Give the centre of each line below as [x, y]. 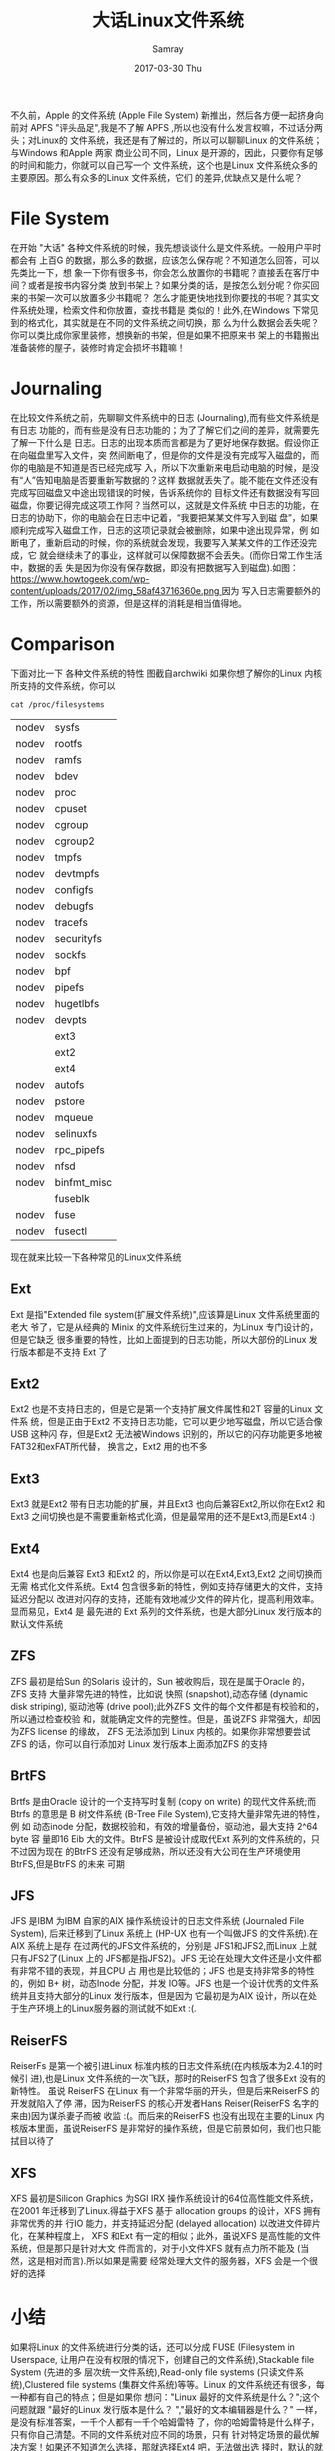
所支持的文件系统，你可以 [63, 685]
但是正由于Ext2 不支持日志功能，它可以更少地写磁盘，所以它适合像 [185, 1422]
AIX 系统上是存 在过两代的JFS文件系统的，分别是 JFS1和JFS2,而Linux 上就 [164, 1946]
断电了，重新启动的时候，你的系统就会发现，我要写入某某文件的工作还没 [159, 542]
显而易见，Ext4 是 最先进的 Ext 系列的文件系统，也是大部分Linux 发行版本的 [166, 1611]
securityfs [78, 938]
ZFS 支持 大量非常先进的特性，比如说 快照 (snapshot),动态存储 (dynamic [159, 1693]
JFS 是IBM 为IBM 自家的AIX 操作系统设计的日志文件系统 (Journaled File [157, 1921]
